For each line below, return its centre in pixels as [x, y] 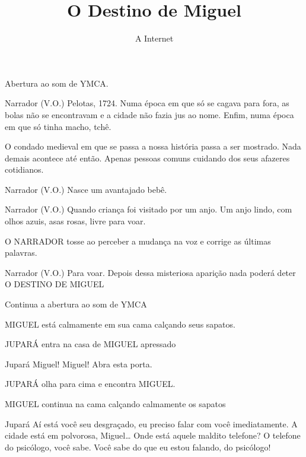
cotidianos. [24, 169]
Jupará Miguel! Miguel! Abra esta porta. [79, 364]
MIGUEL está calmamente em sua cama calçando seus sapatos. [120, 324]
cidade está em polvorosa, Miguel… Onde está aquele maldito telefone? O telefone [153, 435]
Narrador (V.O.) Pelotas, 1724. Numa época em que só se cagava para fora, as [147, 103]
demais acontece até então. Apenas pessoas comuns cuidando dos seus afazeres [147, 158]
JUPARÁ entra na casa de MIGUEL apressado [90, 344]
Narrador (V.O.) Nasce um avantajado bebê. [86, 189]
